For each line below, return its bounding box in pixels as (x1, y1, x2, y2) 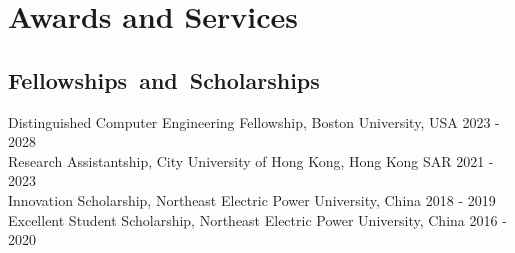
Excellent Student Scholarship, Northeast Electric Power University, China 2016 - (8, 209, 507, 230)
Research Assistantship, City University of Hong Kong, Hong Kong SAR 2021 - (8, 150, 494, 171)
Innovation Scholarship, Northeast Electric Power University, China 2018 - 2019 (8, 189, 496, 210)
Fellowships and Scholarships (8, 64, 320, 95)
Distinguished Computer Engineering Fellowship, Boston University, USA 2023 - (8, 111, 500, 132)
